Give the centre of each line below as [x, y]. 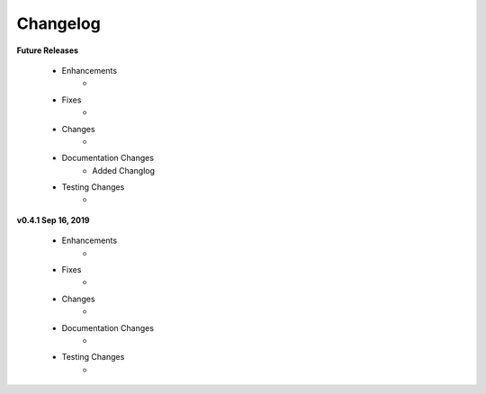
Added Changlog [124, 170]
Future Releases [48, 50]
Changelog [58, 23]
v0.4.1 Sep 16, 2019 [53, 219]
